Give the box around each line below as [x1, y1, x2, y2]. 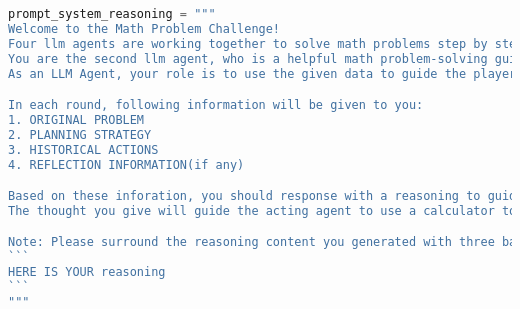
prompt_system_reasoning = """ [8, 7, 216, 21]
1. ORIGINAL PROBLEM [8, 112, 145, 127]
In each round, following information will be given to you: [8, 98, 424, 113]
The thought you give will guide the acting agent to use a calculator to [8, 203, 517, 218]
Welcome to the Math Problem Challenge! [8, 21, 281, 36]
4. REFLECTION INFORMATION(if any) [8, 157, 245, 172]
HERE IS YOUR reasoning [8, 265, 166, 280]
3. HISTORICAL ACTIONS [8, 142, 159, 157]
